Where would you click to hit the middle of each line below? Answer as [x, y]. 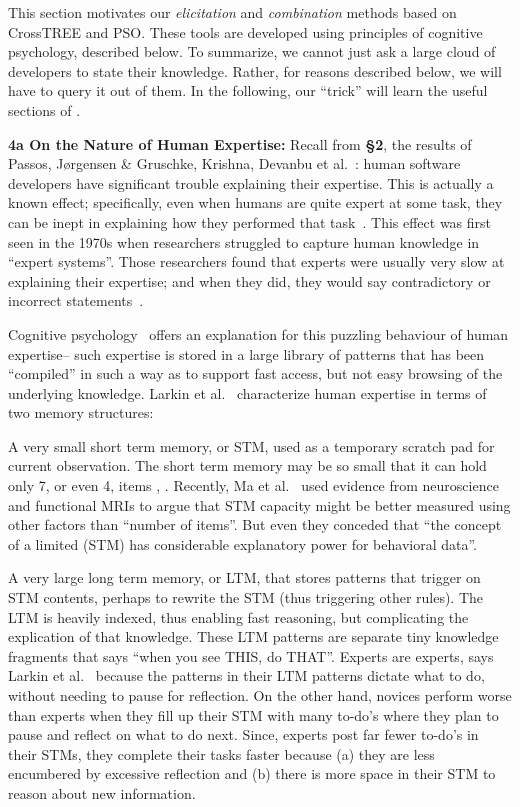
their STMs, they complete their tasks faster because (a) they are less [221, 753]
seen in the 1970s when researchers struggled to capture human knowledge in [244, 241]
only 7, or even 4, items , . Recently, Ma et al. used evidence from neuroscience [253, 485]
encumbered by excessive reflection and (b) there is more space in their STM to [252, 773]
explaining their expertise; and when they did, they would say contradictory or [249, 280]
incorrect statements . [76, 300]
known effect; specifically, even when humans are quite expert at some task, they [255, 202]
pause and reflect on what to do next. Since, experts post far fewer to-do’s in [243, 734]
